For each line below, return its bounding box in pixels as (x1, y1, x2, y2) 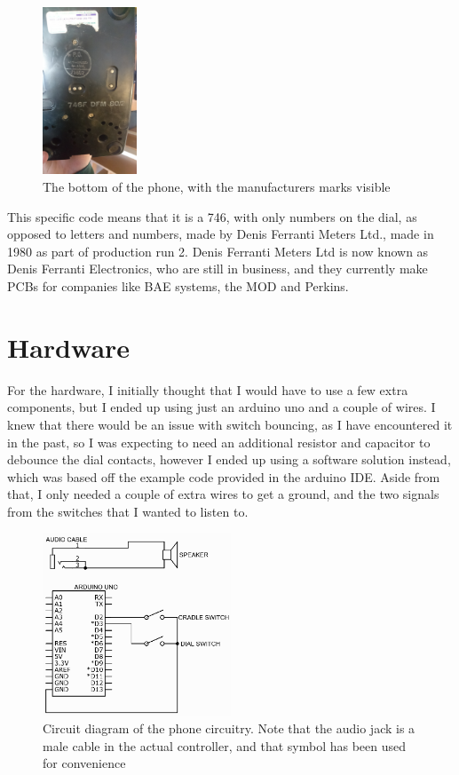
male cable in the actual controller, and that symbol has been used (43, 736, 407, 755)
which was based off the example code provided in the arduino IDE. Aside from (7, 467, 440, 486)
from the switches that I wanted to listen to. (7, 502, 249, 520)
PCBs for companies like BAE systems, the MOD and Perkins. (7, 277, 349, 295)
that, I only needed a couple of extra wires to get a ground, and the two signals (7, 485, 439, 503)
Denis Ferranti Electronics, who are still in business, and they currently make (7, 259, 428, 278)
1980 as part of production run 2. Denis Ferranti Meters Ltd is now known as (7, 241, 429, 260)
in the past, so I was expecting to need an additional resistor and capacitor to (7, 432, 431, 451)
